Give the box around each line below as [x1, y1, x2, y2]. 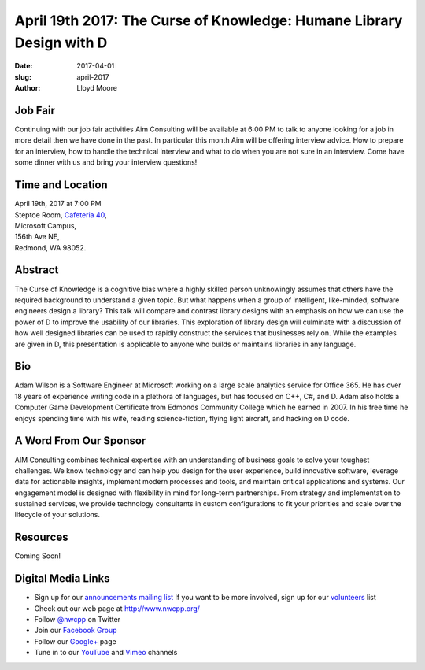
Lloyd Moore [76, 83, 118, 93]
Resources [14, 531, 68, 544]
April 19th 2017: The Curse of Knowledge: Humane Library [14, 12, 403, 29]
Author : [14, 83, 41, 93]
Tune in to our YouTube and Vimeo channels [34, 648, 178, 657]
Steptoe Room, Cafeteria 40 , [14, 209, 107, 220]
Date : [14, 61, 33, 71]
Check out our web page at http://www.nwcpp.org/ [34, 603, 201, 613]
